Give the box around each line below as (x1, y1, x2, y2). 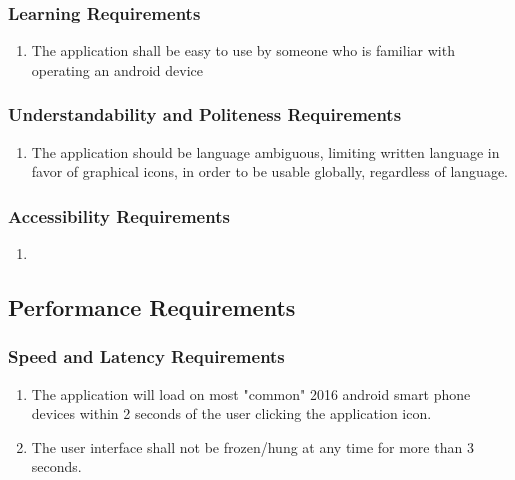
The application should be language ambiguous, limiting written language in (31, 141, 500, 162)
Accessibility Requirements (8, 203, 230, 228)
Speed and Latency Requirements (8, 344, 285, 369)
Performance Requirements (8, 292, 296, 323)
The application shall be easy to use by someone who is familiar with (31, 40, 455, 61)
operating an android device (31, 59, 204, 80)
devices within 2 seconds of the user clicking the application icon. (31, 403, 432, 424)
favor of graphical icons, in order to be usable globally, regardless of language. (31, 161, 508, 182)
